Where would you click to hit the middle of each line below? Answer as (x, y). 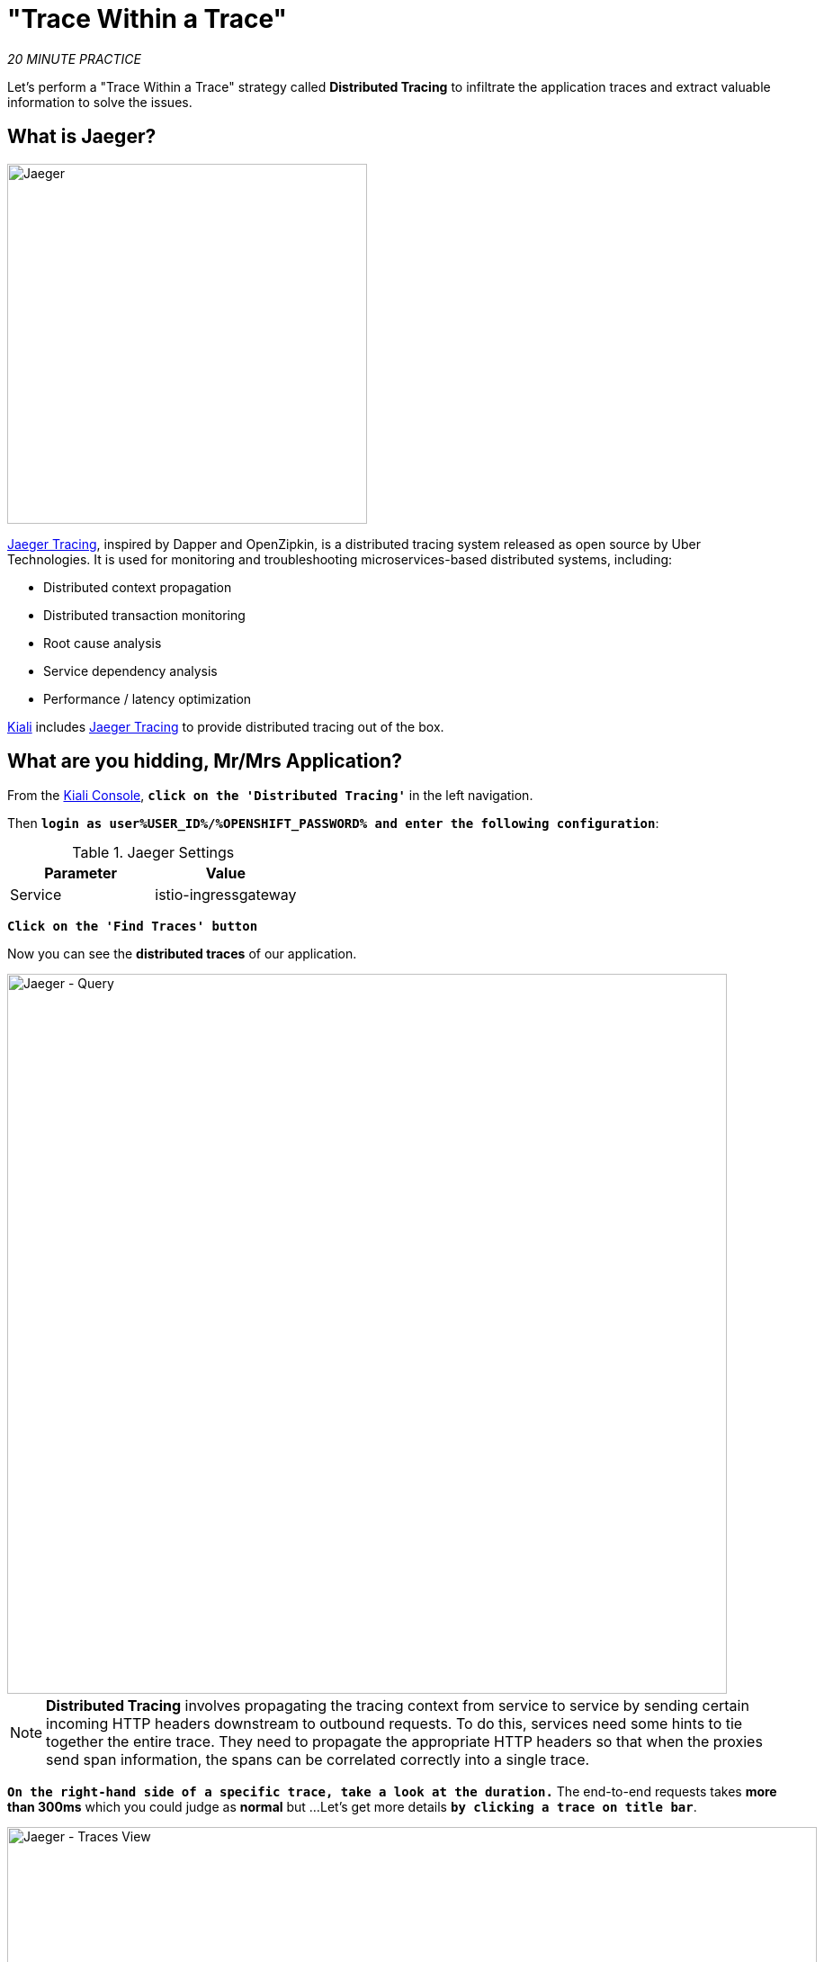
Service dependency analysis (130, 670)
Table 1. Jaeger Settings (153, 853)
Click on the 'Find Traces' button (133, 927)
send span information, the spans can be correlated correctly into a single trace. (318, 1760)
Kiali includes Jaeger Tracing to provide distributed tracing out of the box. (226, 726)
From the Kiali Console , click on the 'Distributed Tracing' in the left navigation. (270, 796)
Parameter (81, 873)
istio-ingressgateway (226, 895)
